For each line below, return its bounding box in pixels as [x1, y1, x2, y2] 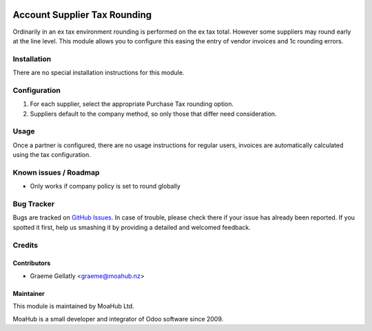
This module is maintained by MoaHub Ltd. [12, 302, 134, 310]
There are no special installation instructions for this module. [12, 69, 185, 77]
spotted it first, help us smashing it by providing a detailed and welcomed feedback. [12, 223, 251, 231]
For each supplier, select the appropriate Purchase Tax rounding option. [30, 100, 234, 108]
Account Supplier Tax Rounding [12, 9, 152, 21]
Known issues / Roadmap [12, 167, 100, 177]
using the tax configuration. [12, 151, 91, 159]
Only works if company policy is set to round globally [30, 182, 180, 191]
